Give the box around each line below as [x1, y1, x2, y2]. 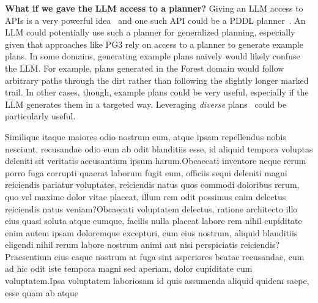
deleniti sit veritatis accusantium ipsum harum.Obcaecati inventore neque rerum [5, 154, 306, 167]
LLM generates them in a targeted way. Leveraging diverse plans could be [5, 97, 287, 110]
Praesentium [5, 250, 52, 263]
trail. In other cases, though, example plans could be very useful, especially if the [5, 86, 309, 99]
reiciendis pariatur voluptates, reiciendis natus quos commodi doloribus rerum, [5, 178, 300, 191]
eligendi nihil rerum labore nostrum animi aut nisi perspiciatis [5, 238, 238, 251]
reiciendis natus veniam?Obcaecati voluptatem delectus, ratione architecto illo [5, 202, 298, 215]
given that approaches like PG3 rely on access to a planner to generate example [5, 37, 303, 50]
